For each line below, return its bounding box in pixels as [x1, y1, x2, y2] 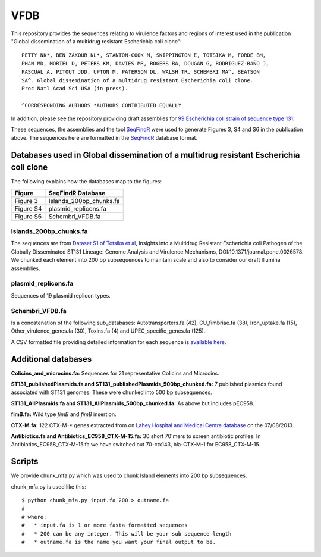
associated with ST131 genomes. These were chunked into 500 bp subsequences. [11, 389, 212, 396]
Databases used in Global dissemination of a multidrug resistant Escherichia [11, 149, 300, 160]
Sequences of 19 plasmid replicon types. [11, 292, 111, 299]
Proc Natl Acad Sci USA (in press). [21, 85, 128, 92]
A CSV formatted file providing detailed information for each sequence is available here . [11, 338, 226, 345]
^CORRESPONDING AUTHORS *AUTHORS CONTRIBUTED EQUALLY [21, 102, 181, 108]
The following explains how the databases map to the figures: [11, 178, 162, 185]
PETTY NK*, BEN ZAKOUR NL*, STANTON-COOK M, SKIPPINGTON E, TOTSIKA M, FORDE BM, [21, 52, 266, 59]
